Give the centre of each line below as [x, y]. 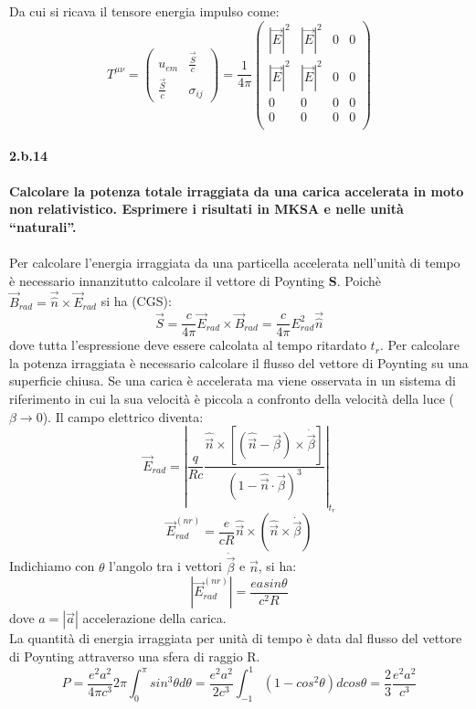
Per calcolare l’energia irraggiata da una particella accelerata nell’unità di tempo [235, 262]
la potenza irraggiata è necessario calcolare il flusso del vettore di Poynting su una [239, 362]
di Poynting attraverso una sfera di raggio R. [135, 656]
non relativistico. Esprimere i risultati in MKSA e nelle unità [206, 209]
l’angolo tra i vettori [165, 566]
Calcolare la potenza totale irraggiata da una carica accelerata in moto [237, 190]
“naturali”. [43, 226]
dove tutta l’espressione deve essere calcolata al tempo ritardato [188, 345]
